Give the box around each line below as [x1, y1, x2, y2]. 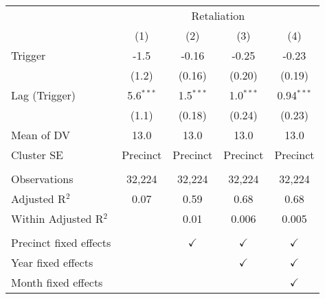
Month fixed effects [11, 274, 103, 290]
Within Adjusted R [11, 211, 104, 226]
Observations [11, 171, 74, 187]
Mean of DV [11, 127, 71, 143]
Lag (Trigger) [11, 87, 76, 103]
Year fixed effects [11, 254, 93, 270]
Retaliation [191, 8, 245, 23]
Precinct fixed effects [11, 235, 111, 250]
